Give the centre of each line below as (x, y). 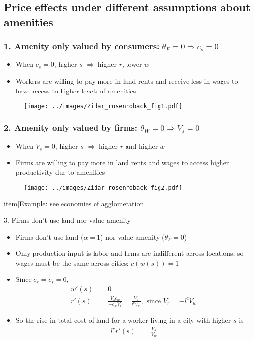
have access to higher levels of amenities (76, 90)
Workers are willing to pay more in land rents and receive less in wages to (127, 80)
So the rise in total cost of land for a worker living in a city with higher (123, 320)
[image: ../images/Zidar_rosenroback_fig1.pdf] (103, 107)
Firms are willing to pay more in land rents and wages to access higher (122, 162)
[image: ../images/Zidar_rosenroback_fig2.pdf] (103, 188)
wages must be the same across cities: (72, 263)
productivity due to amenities (60, 172)
